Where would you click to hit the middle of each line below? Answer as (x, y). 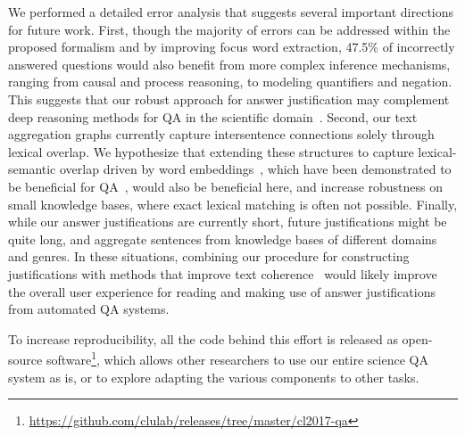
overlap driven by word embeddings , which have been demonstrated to (256, 169)
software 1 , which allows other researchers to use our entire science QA (237, 358)
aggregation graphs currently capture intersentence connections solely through (221, 134)
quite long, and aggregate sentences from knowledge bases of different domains (223, 239)
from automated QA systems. (89, 309)
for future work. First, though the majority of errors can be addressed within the (229, 29)
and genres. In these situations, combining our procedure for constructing (209, 256)
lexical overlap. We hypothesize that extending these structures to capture (211, 151)
